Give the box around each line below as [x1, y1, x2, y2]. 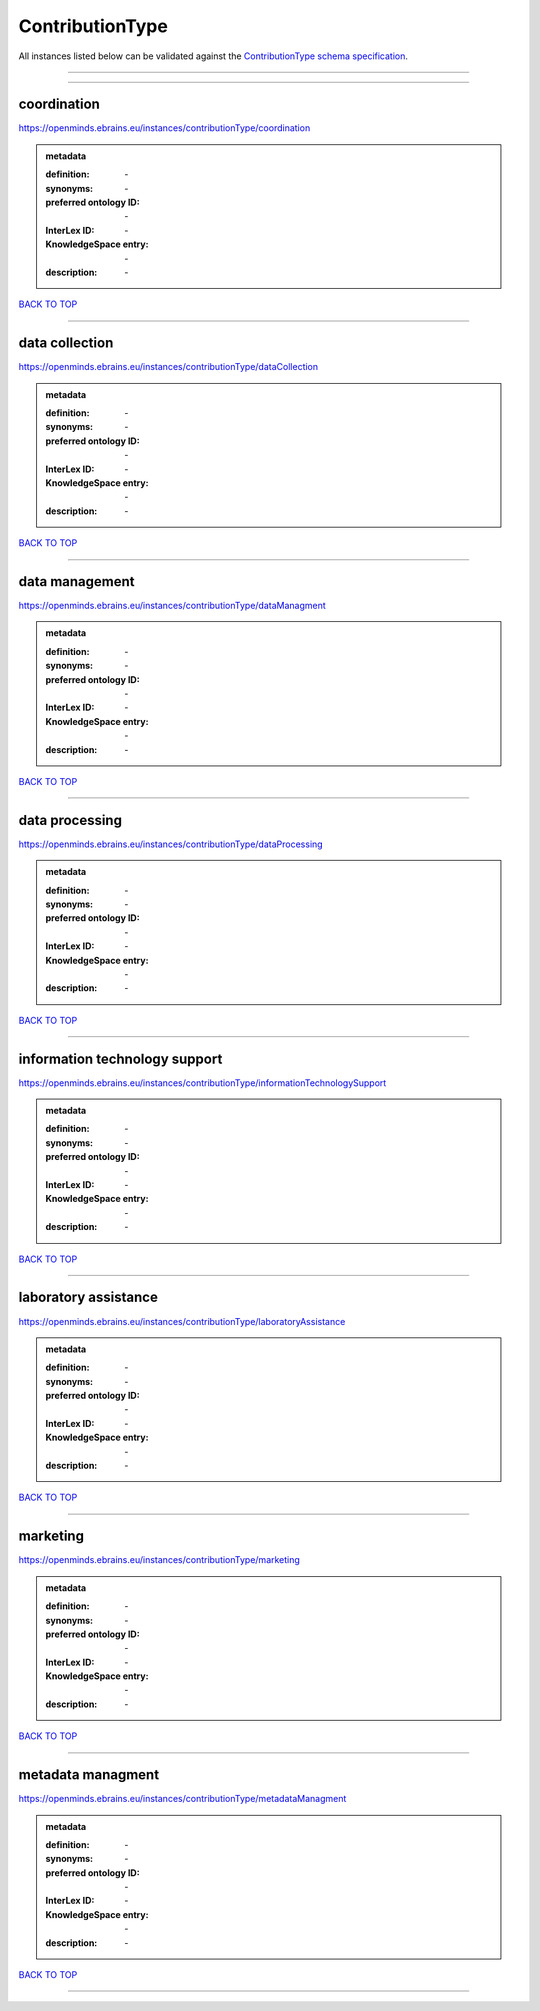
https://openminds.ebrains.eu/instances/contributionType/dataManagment [18, 600, 327, 612]
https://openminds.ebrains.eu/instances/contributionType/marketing [18, 1554, 300, 1566]
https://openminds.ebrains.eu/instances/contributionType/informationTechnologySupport [18, 1076, 387, 1089]
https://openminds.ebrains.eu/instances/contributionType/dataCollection [18, 361, 319, 373]
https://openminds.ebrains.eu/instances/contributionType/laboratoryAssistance [18, 1315, 346, 1327]
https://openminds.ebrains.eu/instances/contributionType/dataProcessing [18, 838, 324, 850]
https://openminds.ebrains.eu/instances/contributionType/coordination [18, 122, 311, 134]
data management [18, 573, 135, 590]
